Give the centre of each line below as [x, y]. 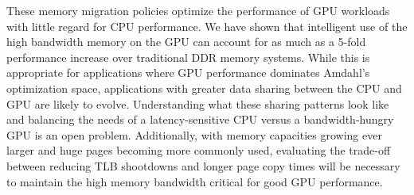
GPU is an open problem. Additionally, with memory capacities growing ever [194, 134]
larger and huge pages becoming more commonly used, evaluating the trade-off [199, 150]
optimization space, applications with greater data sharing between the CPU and [204, 88]
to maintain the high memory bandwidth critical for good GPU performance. [195, 181]
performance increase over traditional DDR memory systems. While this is [188, 57]
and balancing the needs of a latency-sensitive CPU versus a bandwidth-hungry [200, 119]
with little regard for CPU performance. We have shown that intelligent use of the [207, 26]
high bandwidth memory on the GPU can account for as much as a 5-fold [186, 42]
